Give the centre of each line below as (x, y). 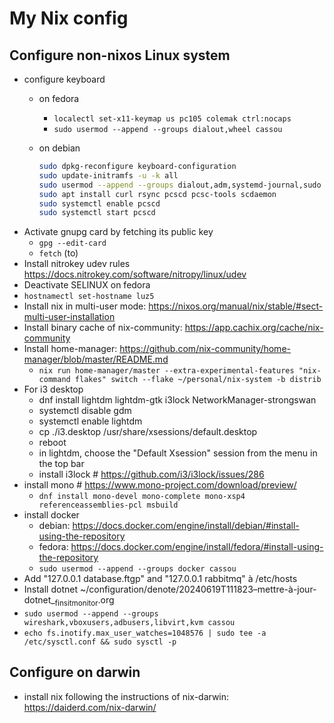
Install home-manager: (70, 349)
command (54, 380)
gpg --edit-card (72, 243)
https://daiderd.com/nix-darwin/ (90, 707)
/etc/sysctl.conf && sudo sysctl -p (100, 642)
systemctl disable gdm (85, 411)
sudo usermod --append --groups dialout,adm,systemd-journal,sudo (180, 185)
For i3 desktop (53, 389)
